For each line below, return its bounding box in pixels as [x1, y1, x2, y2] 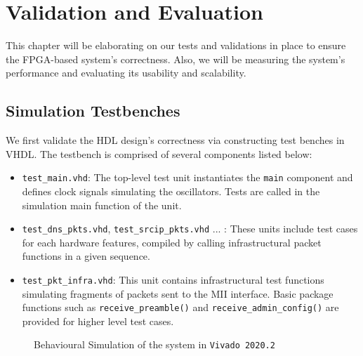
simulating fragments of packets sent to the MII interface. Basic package [22, 286, 334, 301]
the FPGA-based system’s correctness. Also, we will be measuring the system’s [6, 51, 345, 66]
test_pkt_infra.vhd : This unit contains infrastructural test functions [22, 272, 324, 286]
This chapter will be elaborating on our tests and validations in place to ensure [6, 38, 346, 53]
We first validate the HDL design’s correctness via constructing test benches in [6, 133, 345, 147]
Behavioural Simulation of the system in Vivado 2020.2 [34, 337, 275, 352]
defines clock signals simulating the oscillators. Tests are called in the [22, 183, 320, 198]
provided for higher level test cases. [22, 313, 174, 328]
